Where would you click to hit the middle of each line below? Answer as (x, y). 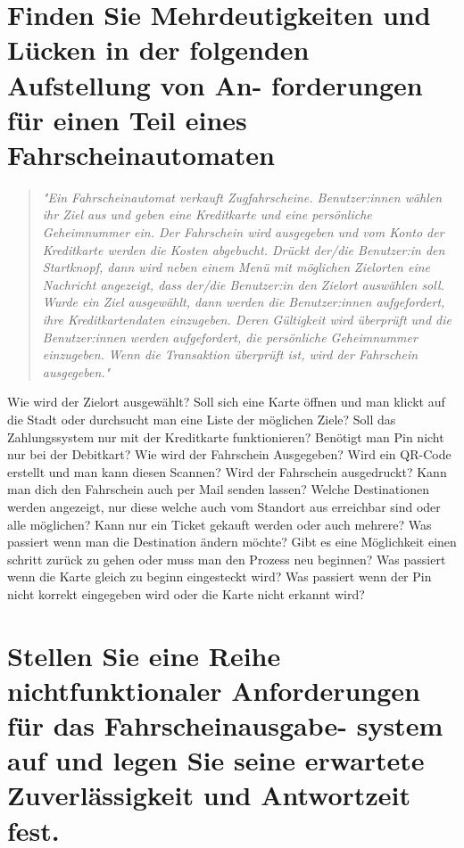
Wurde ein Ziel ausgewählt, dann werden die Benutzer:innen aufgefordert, (244, 302)
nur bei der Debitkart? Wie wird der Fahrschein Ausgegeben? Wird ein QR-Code (229, 454)
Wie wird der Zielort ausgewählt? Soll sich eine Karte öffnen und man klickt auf (226, 402)
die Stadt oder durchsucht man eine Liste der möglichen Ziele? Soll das (202, 419)
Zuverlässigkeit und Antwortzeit (209, 795)
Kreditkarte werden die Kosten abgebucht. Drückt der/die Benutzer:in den (244, 249)
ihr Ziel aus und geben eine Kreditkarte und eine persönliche (207, 214)
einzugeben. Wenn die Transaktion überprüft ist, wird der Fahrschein (230, 354)
